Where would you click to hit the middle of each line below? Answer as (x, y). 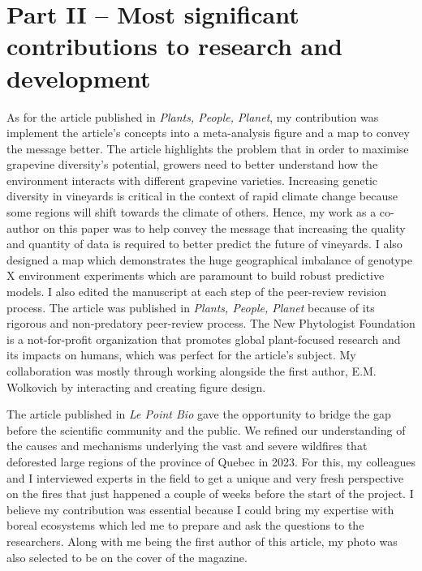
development (79, 77)
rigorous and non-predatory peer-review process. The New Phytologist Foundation (211, 323)
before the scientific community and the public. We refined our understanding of (206, 429)
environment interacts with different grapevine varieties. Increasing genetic (192, 180)
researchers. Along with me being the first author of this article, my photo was (202, 541)
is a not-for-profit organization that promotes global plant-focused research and (204, 339)
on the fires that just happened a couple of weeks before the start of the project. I (210, 494)
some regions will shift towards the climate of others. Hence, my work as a (192, 212)
